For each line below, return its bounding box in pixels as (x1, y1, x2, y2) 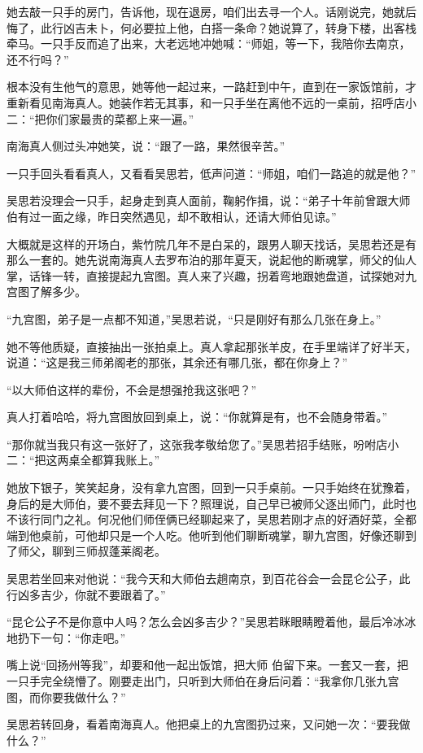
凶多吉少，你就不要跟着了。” (17, 585, 166, 603)
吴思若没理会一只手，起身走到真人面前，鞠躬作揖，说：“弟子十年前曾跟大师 (7, 192, 411, 209)
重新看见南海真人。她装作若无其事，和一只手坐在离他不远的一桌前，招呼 (7, 94, 394, 111)
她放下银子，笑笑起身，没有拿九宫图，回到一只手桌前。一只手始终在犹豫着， (7, 479, 416, 496)
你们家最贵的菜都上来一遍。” (46, 110, 194, 127)
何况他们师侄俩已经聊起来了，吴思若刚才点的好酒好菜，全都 (97, 511, 416, 528)
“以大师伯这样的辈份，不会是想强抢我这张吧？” (7, 381, 257, 398)
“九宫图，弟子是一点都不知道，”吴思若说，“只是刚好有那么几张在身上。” (7, 310, 382, 327)
